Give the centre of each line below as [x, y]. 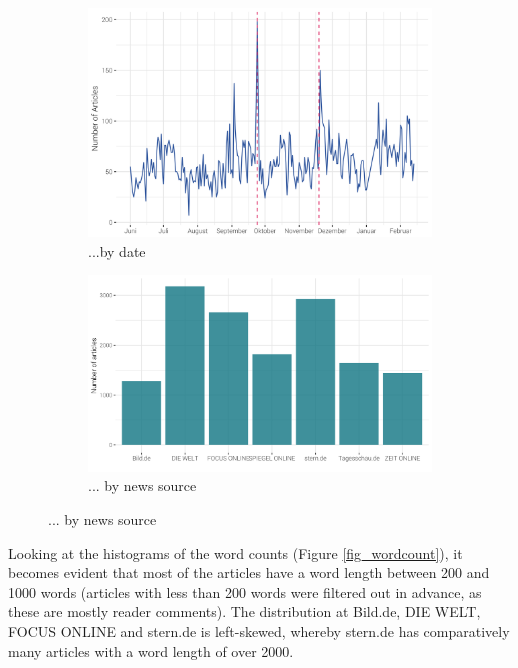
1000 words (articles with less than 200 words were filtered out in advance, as [245, 591]
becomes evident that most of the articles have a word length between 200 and [249, 572]
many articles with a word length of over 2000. [151, 650]
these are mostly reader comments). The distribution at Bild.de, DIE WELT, [244, 611]
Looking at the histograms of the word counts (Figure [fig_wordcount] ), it [235, 552]
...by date [117, 250]
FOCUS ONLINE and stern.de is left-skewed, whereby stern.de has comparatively [259, 630]
